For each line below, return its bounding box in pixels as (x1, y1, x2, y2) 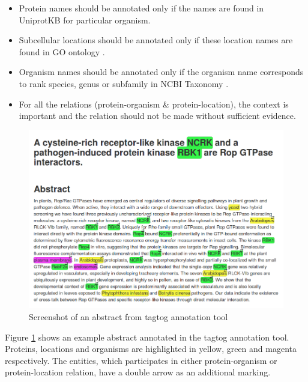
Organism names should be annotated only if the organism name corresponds (19, 65, 304, 78)
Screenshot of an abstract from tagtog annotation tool (29, 310, 228, 323)
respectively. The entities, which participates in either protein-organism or (5, 354, 277, 366)
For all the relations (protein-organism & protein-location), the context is (19, 97, 289, 110)
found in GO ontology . (19, 45, 105, 58)
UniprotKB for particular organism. (19, 13, 151, 26)
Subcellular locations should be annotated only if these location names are (19, 34, 293, 46)
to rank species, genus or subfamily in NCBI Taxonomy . (19, 77, 229, 89)
